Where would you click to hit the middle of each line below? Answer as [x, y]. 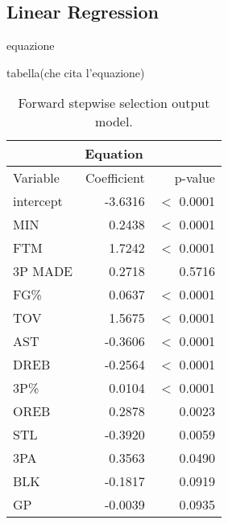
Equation [114, 154]
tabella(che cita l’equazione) [76, 72]
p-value [195, 178]
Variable [36, 178]
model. [114, 122]
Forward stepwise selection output [114, 103]
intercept [38, 201]
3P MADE [43, 271]
